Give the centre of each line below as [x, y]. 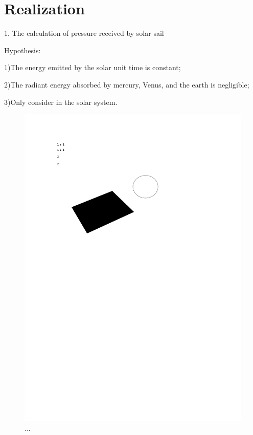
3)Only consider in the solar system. [61, 102]
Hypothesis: [22, 50]
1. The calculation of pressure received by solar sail [84, 33]
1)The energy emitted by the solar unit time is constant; [93, 67]
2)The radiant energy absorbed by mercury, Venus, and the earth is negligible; [127, 84]
